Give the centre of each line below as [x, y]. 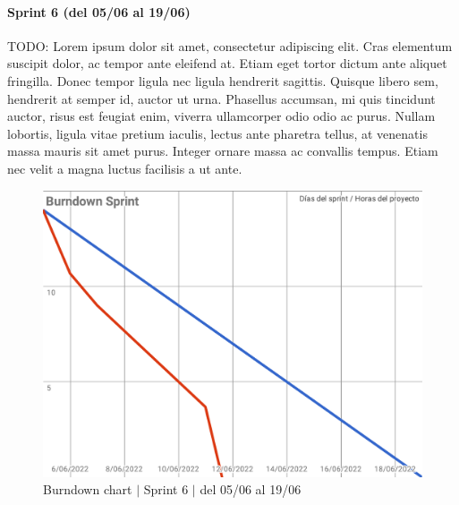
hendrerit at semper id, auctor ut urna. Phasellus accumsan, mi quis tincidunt [221, 98]
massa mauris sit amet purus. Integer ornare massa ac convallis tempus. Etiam [223, 151]
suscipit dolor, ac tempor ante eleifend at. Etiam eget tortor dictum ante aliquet [227, 63]
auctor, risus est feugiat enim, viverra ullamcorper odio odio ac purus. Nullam [221, 116]
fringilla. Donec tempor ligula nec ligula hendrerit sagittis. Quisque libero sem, [223, 80]
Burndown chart [88, 489]
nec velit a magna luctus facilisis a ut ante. [125, 168]
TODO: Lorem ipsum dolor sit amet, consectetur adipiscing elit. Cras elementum [230, 45]
